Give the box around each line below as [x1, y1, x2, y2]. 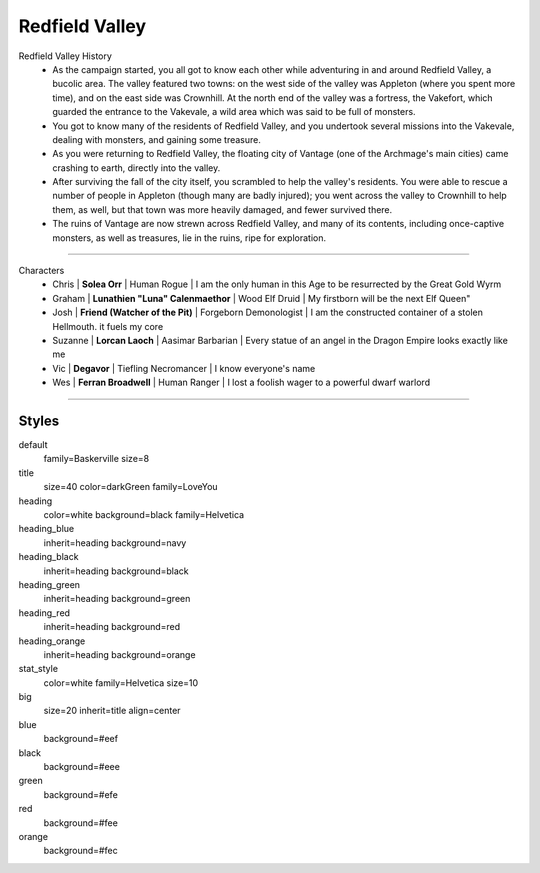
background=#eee [43, 761, 120, 773]
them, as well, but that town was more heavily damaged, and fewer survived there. [52, 203, 393, 215]
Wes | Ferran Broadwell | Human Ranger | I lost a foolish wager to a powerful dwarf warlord [52, 376, 430, 389]
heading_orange [18, 635, 86, 647]
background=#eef [43, 733, 119, 745]
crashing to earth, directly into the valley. [52, 161, 221, 174]
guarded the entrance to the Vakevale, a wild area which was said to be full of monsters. [52, 106, 416, 118]
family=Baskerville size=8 [43, 453, 150, 465]
